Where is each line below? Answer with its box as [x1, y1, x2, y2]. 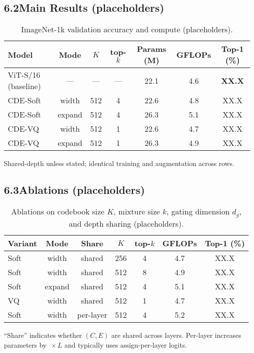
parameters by [4, 339, 47, 350]
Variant [8, 237, 37, 249]
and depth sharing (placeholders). [69, 217, 184, 229]
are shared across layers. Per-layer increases [111, 329, 241, 340]
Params [137, 43, 167, 55]
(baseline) [8, 80, 41, 92]
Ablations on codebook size [11, 206, 105, 217]
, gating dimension [167, 206, 230, 217]
